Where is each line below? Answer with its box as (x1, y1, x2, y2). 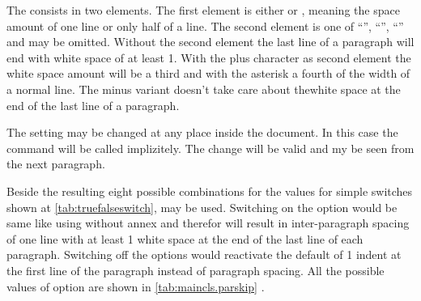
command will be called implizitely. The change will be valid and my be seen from (6, 139, 415, 156)
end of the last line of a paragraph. (6, 96, 180, 113)
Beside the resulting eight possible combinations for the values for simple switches (6, 182, 413, 199)
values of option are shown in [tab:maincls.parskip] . (6, 278, 265, 295)
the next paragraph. (6, 155, 105, 172)
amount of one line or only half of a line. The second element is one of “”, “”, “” (6, 17, 404, 34)
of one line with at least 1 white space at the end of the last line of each (6, 230, 364, 247)
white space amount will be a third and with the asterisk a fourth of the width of (6, 65, 410, 82)
